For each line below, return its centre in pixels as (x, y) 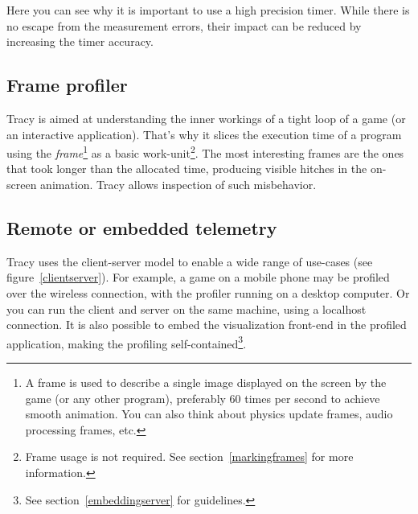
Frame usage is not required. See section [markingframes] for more (189, 456)
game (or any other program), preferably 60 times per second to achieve (203, 398)
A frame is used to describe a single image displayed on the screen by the (206, 382)
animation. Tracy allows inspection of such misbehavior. (178, 185)
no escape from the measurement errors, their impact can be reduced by (184, 25)
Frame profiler (67, 85)
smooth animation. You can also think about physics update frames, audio (209, 414)
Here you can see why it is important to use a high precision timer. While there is (208, 10)
